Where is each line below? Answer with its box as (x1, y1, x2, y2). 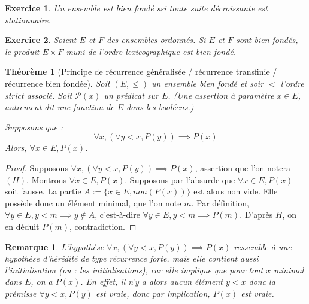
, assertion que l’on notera (195, 161, 290, 174)
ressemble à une (234, 240, 292, 253)
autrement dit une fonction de (5, 101, 114, 113)
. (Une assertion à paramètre (168, 89, 274, 101)
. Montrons (26, 173, 67, 186)
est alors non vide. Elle (193, 185, 278, 197)
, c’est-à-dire (95, 208, 140, 221)
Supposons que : (5, 120, 63, 133)
